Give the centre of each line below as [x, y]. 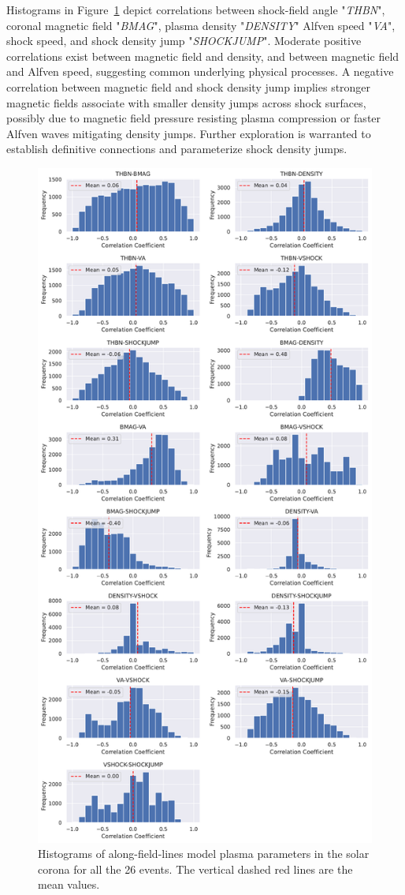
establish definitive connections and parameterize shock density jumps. [177, 149]
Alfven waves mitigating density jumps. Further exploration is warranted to [189, 133]
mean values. [69, 884]
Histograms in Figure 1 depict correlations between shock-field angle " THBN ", [196, 9]
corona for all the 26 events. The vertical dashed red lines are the [195, 869]
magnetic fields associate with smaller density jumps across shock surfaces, [186, 102]
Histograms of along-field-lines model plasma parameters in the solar [204, 854]
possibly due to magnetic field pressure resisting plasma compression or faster [194, 118]
